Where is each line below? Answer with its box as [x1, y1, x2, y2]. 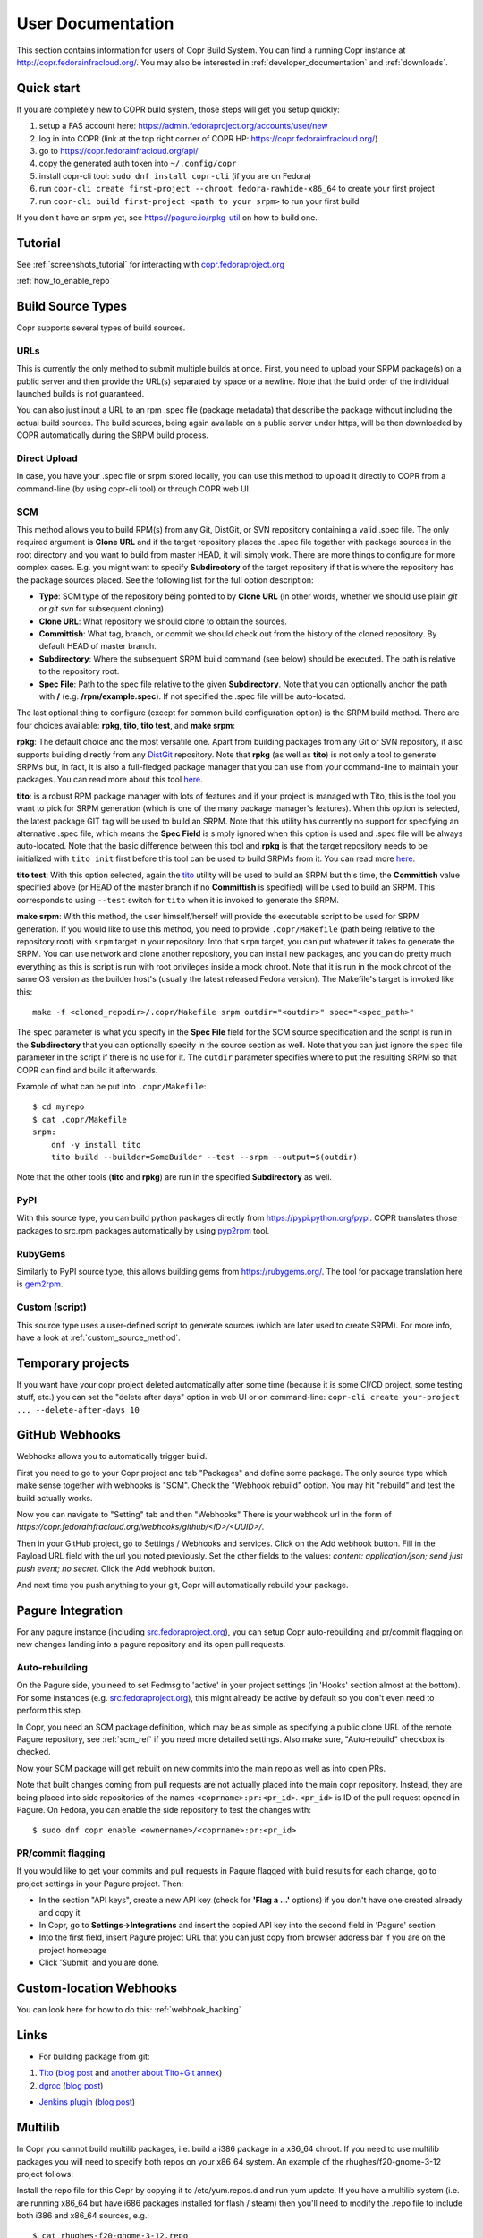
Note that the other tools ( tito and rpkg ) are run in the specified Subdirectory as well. [16, 1172, 333, 1183]
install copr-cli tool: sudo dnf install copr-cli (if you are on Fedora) [38, 170, 312, 181]
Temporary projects [16, 1355, 130, 1371]
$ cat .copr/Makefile [32, 1115, 127, 1124]
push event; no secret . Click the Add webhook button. [16, 1563, 216, 1574]
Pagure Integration [16, 1602, 123, 1618]
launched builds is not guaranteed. [16, 389, 145, 399]
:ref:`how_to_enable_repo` [16, 276, 113, 286]
